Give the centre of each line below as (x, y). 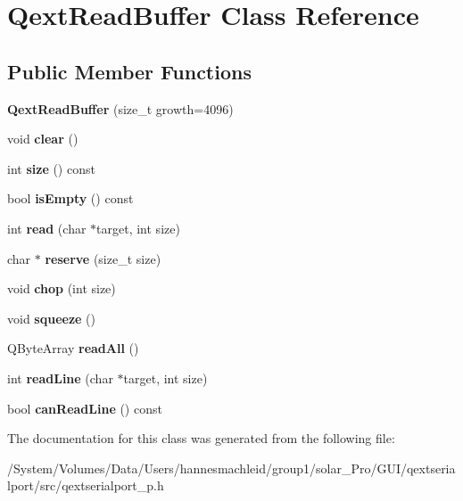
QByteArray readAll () (73, 348)
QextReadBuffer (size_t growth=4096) (120, 108)
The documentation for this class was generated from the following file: (201, 438)
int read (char (47, 228)
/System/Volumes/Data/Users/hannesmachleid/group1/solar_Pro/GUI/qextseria (231, 468)
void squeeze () (51, 318)
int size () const (51, 168)
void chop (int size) (62, 288)
